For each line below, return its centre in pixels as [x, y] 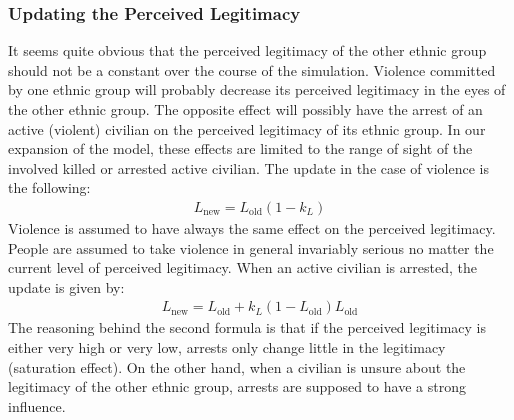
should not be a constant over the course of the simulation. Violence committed [252, 69]
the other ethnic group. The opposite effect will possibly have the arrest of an [245, 109]
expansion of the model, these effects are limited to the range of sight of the [240, 148]
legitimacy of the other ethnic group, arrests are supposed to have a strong [237, 386]
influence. [37, 405]
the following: [49, 187]
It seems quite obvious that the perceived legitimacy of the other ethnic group [247, 50]
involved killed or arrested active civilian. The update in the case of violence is [248, 167]
